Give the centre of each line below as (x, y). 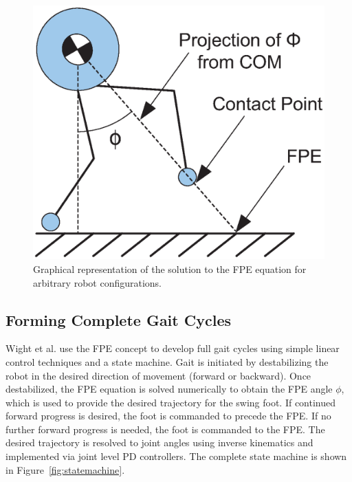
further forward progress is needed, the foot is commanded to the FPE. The (165, 429)
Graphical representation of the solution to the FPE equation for (170, 269)
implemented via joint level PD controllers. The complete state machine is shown (176, 456)
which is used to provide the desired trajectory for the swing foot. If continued (171, 402)
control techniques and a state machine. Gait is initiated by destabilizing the (167, 361)
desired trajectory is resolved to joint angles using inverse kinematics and (159, 442)
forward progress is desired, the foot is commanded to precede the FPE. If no (168, 416)
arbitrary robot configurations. (97, 282)
